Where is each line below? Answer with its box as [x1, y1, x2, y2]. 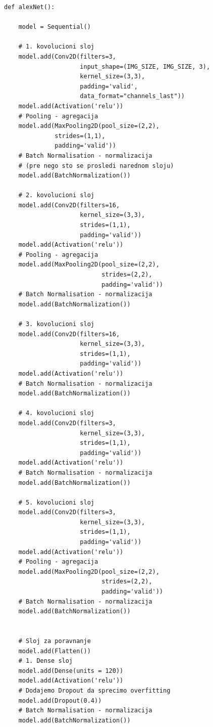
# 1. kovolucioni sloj [18, 43, 94, 51]
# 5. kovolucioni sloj [18, 498, 94, 506]
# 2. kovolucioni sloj [18, 192, 94, 199]
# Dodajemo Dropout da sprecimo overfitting [18, 687, 171, 694]
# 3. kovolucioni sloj [18, 321, 94, 328]
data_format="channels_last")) [80, 93, 185, 100]
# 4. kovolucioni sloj [18, 410, 94, 417]
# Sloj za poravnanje [18, 638, 91, 645]
